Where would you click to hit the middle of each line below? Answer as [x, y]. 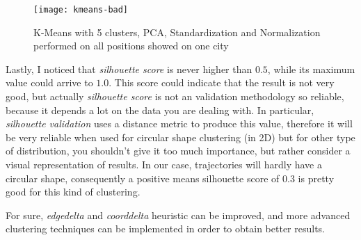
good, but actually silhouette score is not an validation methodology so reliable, [175, 96]
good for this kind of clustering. [73, 192]
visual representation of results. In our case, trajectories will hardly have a [164, 164]
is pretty [316, 178]
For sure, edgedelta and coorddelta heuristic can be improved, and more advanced [178, 215]
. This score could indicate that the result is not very [222, 82]
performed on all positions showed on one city [131, 46]
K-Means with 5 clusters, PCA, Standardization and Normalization [177, 32]
